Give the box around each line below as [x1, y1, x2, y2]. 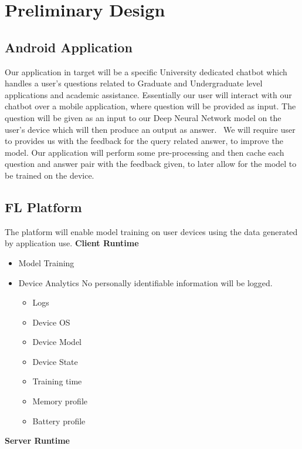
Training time [32, 375, 82, 387]
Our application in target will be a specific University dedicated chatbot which [5, 65, 287, 78]
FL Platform [5, 197, 82, 216]
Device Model [32, 336, 82, 348]
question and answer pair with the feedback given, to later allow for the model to [5, 158, 297, 170]
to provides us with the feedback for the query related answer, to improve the [5, 135, 283, 147]
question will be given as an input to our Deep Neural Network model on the [5, 111, 281, 123]
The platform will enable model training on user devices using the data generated [5, 225, 298, 237]
